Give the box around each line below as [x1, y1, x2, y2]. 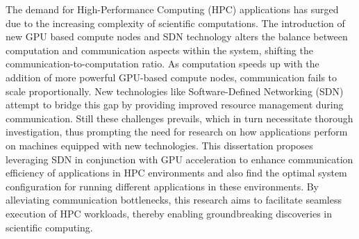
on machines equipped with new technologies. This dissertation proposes [6, 138, 313, 152]
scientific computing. [6, 220, 93, 234]
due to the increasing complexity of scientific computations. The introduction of [6, 15, 345, 30]
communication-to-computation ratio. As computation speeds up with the [6, 56, 319, 71]
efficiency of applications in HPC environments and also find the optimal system [6, 165, 347, 180]
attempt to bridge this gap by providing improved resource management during [6, 97, 344, 112]
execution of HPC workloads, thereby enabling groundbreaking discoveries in [6, 206, 333, 220]
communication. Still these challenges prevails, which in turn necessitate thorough [6, 110, 353, 125]
